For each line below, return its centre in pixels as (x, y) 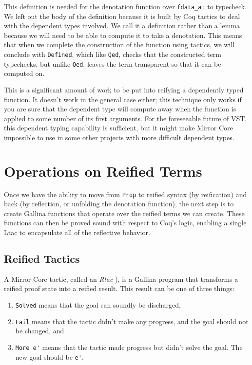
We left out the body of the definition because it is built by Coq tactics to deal (122, 16)
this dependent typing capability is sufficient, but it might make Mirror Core (118, 128)
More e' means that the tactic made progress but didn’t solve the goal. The (129, 347)
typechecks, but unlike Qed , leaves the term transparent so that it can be (113, 64)
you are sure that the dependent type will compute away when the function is (120, 109)
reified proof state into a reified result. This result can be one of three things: (119, 288)
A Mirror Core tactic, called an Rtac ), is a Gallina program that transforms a (121, 279)
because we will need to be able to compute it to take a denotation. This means (123, 35)
